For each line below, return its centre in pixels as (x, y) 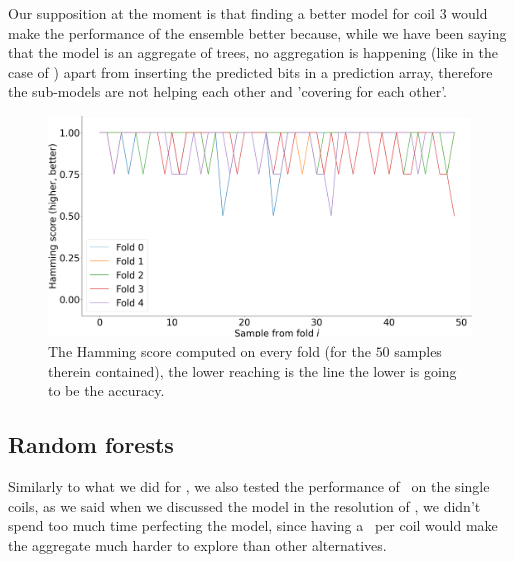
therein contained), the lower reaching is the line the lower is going (252, 370)
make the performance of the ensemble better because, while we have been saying (257, 32)
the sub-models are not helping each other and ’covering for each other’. (228, 91)
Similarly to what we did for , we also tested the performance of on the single (249, 486)
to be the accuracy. (106, 390)
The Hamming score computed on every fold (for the (209, 351)
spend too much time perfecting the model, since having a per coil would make (253, 525)
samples (418, 351)
